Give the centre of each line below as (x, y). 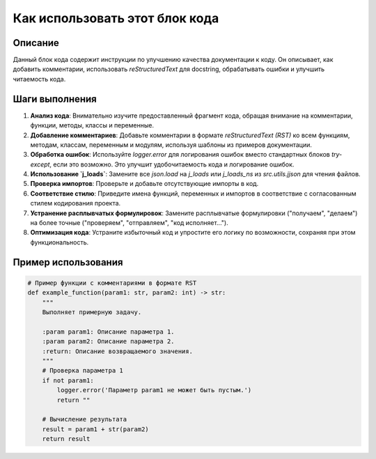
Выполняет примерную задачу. (92, 312)
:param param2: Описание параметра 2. (108, 342)
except (40, 164)
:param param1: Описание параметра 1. (108, 332)
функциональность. (60, 242)
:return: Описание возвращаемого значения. (117, 351)
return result (66, 439)
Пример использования (68, 262)
